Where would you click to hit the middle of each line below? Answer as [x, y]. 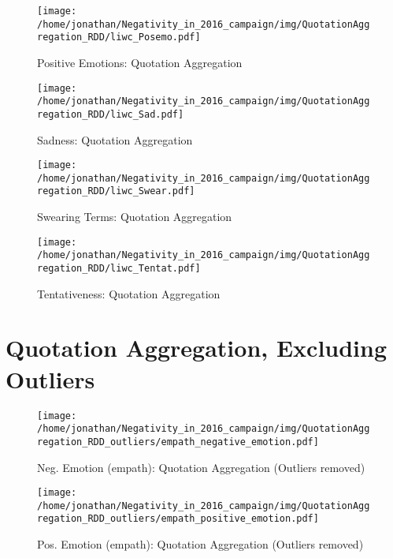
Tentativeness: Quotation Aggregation [129, 293]
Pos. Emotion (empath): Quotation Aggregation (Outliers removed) [200, 544]
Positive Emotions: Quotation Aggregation [140, 62]
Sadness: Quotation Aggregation [115, 139]
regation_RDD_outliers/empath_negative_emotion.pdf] [178, 442]
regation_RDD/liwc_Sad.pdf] [111, 114]
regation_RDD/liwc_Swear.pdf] [116, 191]
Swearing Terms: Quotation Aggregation [135, 217]
